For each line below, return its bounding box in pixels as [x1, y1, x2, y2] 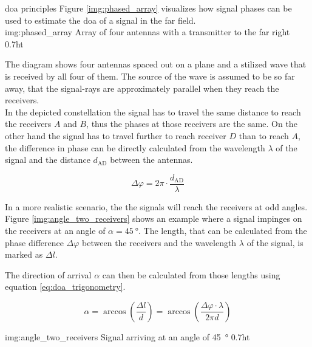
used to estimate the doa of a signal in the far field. [5, 13, 196, 26]
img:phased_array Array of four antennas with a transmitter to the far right [5, 26, 290, 38]
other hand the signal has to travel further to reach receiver [5, 129, 226, 142]
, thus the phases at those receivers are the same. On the [86, 117, 297, 130]
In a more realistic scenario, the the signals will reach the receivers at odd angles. [5, 200, 308, 213]
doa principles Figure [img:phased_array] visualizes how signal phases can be [5, 2, 292, 14]
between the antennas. [110, 153, 193, 166]
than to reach [239, 129, 289, 142]
